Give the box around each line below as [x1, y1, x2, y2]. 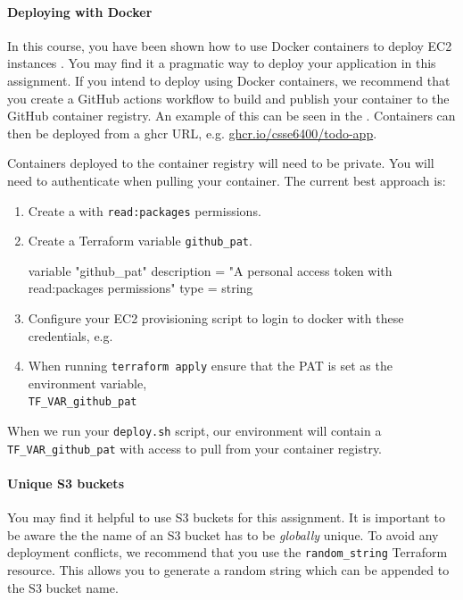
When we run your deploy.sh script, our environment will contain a [7, 421, 382, 440]
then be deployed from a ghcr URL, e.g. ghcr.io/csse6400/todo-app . [7, 123, 377, 142]
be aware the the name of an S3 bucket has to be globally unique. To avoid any [7, 525, 439, 544]
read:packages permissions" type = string [28, 279, 253, 297]
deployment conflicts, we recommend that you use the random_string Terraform [7, 543, 448, 562]
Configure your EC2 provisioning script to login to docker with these [28, 309, 404, 328]
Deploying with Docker [7, 2, 153, 21]
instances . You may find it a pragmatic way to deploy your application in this [7, 54, 436, 72]
